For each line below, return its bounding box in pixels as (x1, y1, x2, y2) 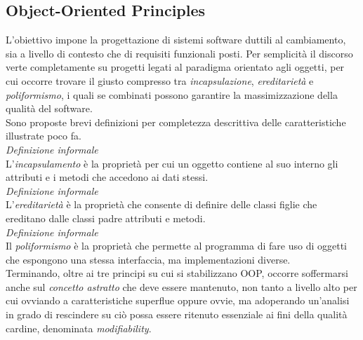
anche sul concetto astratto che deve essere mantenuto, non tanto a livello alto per (6, 279, 357, 294)
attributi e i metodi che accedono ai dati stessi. (6, 170, 209, 184)
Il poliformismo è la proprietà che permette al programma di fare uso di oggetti (6, 238, 347, 253)
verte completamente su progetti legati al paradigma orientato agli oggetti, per (6, 60, 345, 74)
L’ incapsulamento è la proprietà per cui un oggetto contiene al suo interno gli (6, 156, 338, 170)
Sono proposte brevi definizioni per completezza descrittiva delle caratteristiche (6, 114, 346, 129)
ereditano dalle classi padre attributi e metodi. (6, 210, 206, 225)
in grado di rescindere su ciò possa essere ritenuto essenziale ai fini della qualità (6, 307, 348, 322)
